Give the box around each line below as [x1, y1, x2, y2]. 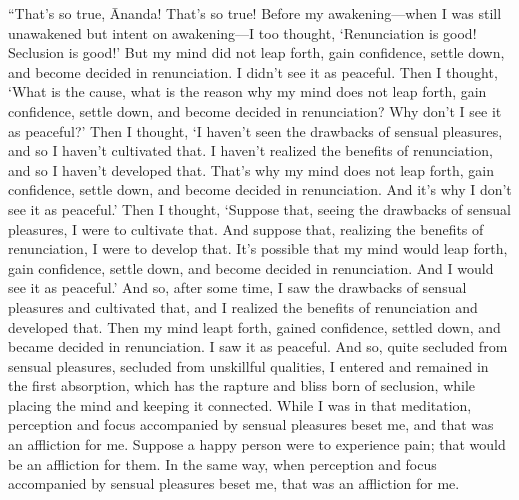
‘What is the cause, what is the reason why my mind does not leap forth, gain [8, 81, 487, 102]
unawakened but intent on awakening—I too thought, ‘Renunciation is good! [8, 22, 477, 43]
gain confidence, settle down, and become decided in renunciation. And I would [8, 257, 494, 278]
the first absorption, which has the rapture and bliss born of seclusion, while [8, 375, 476, 396]
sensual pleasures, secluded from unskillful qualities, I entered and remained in [8, 355, 489, 376]
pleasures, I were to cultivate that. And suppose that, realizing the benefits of [8, 218, 484, 239]
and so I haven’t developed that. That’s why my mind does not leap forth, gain [8, 159, 495, 180]
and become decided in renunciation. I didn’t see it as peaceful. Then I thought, [8, 61, 498, 82]
